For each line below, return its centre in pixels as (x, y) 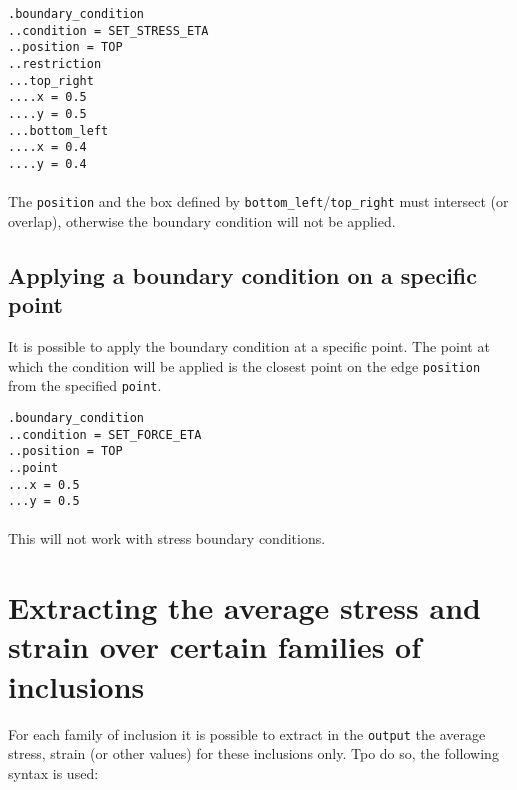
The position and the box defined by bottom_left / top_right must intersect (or (258, 201)
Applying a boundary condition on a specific (243, 274)
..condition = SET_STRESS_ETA (108, 30)
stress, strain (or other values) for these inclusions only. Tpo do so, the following (253, 753)
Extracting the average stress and (244, 607)
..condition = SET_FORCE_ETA (105, 434)
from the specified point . (85, 385)
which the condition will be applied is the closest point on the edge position (244, 365)
